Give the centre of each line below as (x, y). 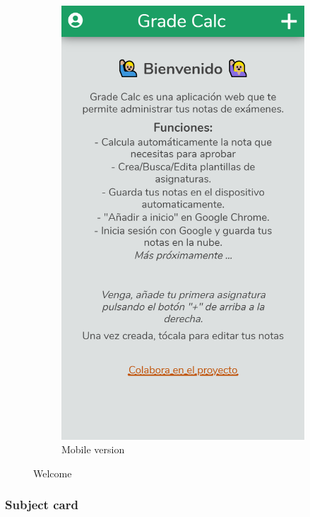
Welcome (53, 473)
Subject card (42, 505)
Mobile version (93, 449)
